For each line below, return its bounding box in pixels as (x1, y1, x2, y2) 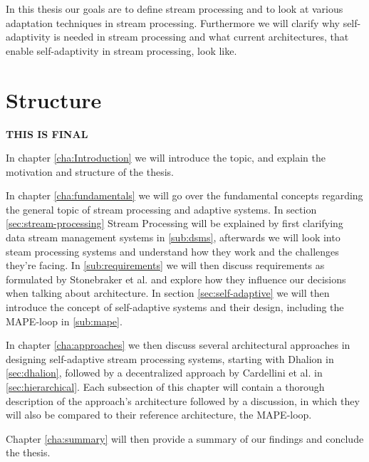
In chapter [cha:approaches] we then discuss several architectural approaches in (6, 337, 350, 352)
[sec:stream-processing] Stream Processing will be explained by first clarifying (6, 216, 343, 231)
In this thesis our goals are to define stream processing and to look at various (6, 1, 343, 16)
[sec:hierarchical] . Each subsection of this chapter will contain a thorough (6, 379, 325, 394)
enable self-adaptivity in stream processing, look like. (6, 43, 237, 58)
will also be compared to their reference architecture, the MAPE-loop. (6, 407, 312, 422)
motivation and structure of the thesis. (6, 164, 174, 179)
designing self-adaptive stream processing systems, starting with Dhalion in (6, 351, 334, 366)
